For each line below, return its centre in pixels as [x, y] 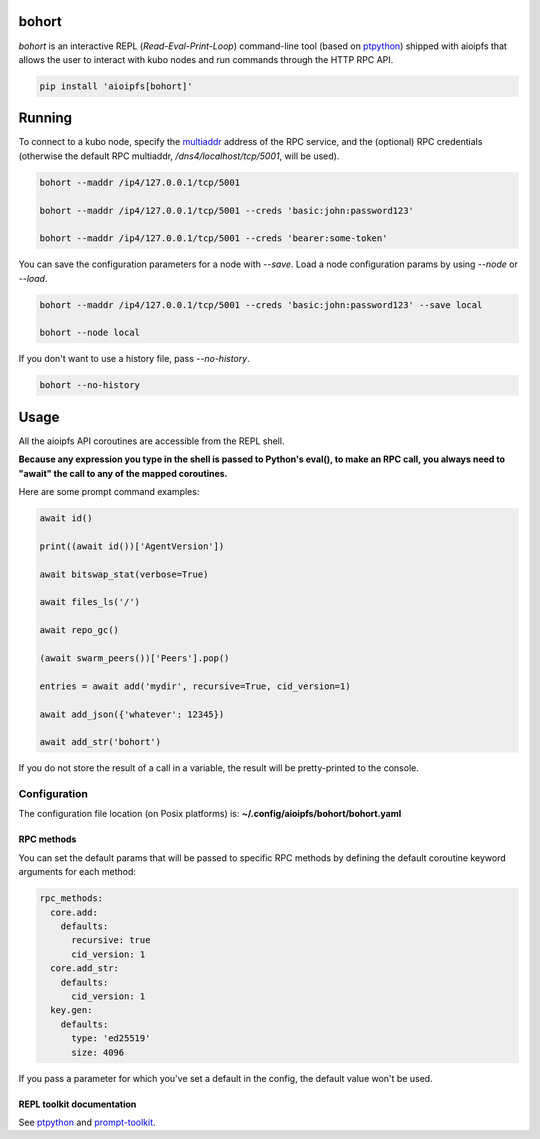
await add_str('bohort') [100, 742]
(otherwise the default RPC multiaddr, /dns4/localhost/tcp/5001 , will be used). [179, 156]
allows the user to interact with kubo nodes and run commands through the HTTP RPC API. [206, 59]
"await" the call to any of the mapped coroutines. [123, 473]
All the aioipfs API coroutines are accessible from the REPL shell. [151, 441]
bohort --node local [89, 333]
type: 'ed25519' [111, 1038]
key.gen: [71, 1010]
